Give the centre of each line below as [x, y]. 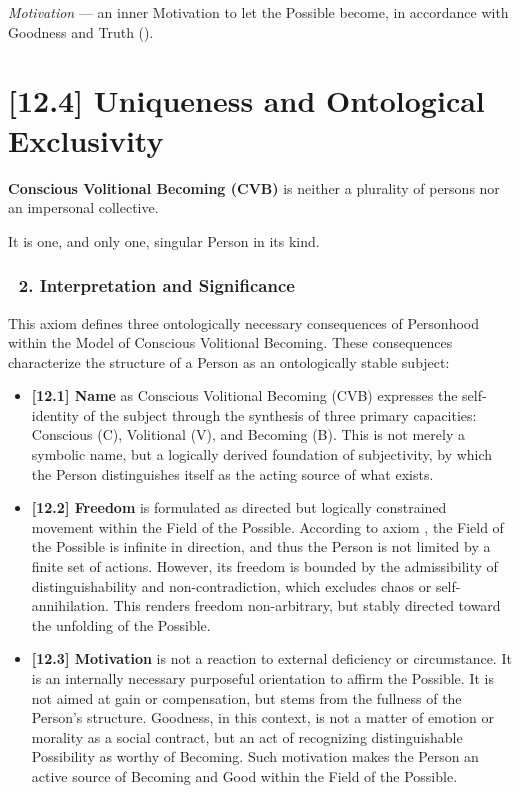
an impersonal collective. [83, 207]
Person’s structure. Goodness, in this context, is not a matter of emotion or [263, 717]
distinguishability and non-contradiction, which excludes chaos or [231, 585]
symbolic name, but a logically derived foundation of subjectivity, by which [262, 454]
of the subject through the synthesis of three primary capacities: [280, 414]
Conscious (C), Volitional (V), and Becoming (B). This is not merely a [248, 434]
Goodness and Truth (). [81, 31]
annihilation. [70, 605]
